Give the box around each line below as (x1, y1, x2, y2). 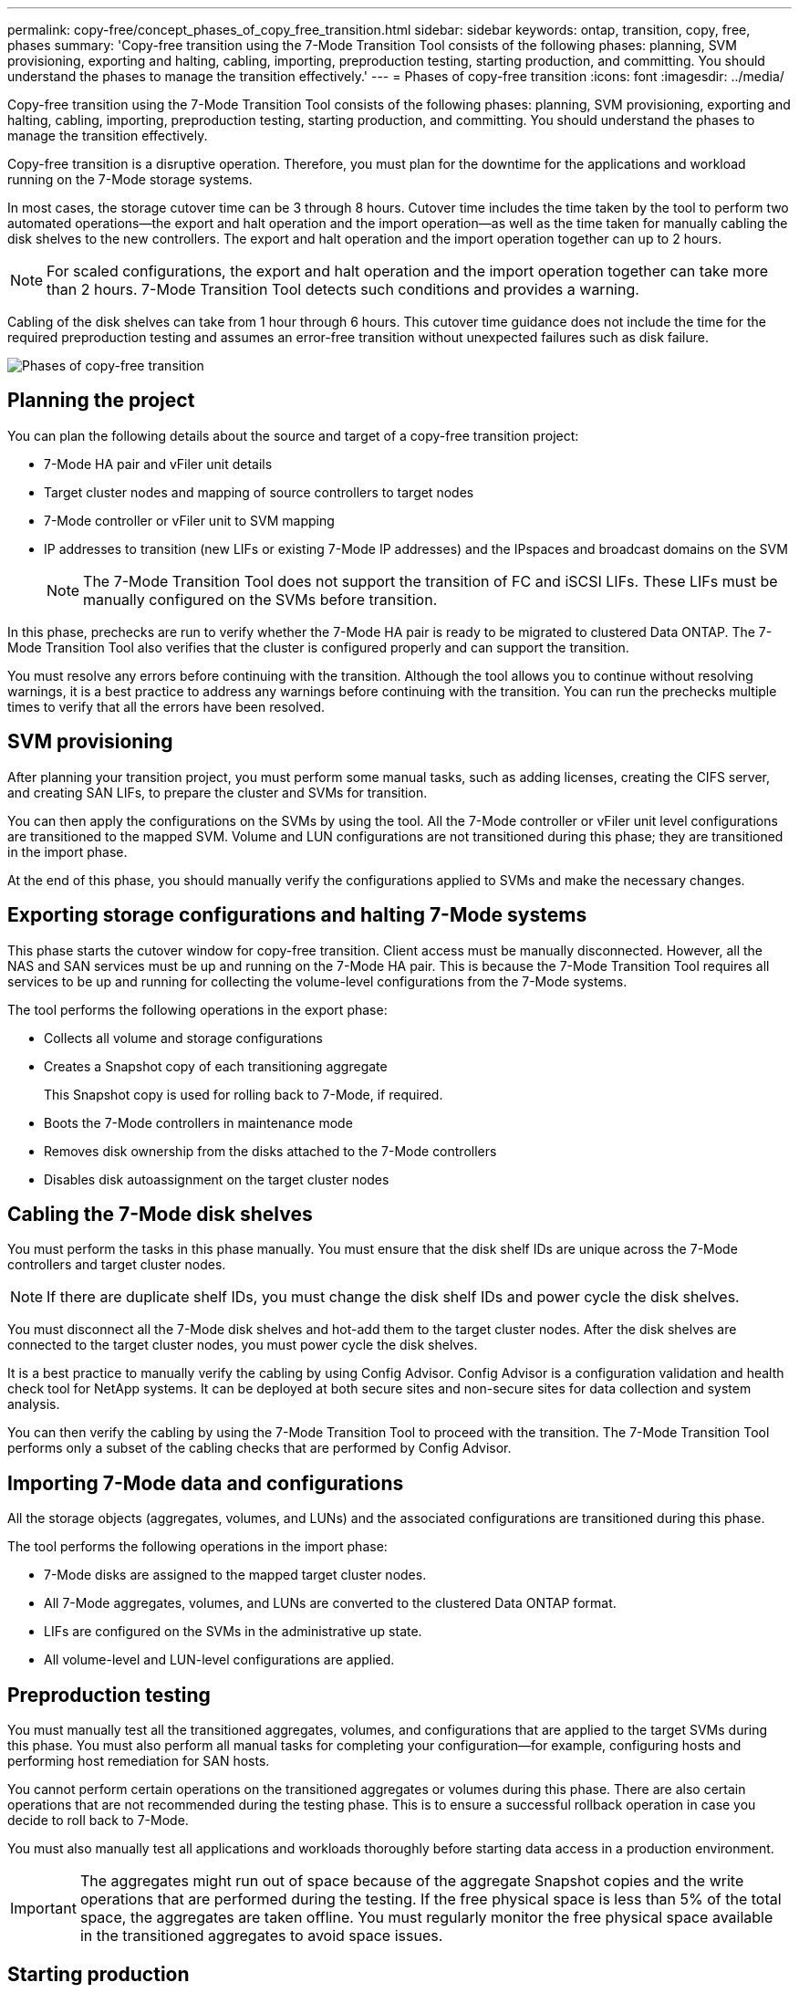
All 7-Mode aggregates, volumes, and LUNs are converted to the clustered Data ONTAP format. (44, 1595, 617, 1612)
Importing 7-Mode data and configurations (7, 1471, 404, 1495)
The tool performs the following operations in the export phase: (7, 1001, 388, 1017)
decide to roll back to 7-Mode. (7, 1812, 189, 1829)
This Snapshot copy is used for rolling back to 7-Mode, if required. (44, 1086, 443, 1102)
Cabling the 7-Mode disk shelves (7, 1202, 313, 1226)
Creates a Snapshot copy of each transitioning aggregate (44, 1058, 388, 1074)
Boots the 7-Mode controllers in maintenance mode (44, 1114, 353, 1131)
